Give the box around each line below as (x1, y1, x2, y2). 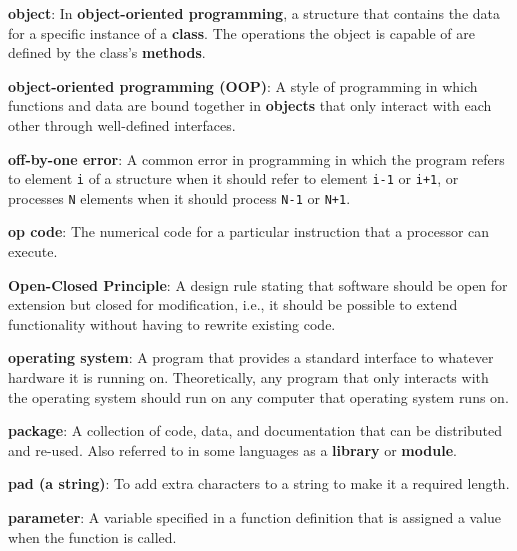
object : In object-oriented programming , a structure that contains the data (8, 3, 500, 23)
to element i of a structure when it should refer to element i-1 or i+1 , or (8, 168, 459, 189)
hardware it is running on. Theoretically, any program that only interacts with (8, 367, 489, 388)
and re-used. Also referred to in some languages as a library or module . (8, 439, 457, 460)
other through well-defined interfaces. (8, 114, 236, 135)
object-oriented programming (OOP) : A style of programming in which (8, 75, 478, 96)
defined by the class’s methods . (8, 42, 206, 63)
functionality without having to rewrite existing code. (8, 313, 336, 334)
